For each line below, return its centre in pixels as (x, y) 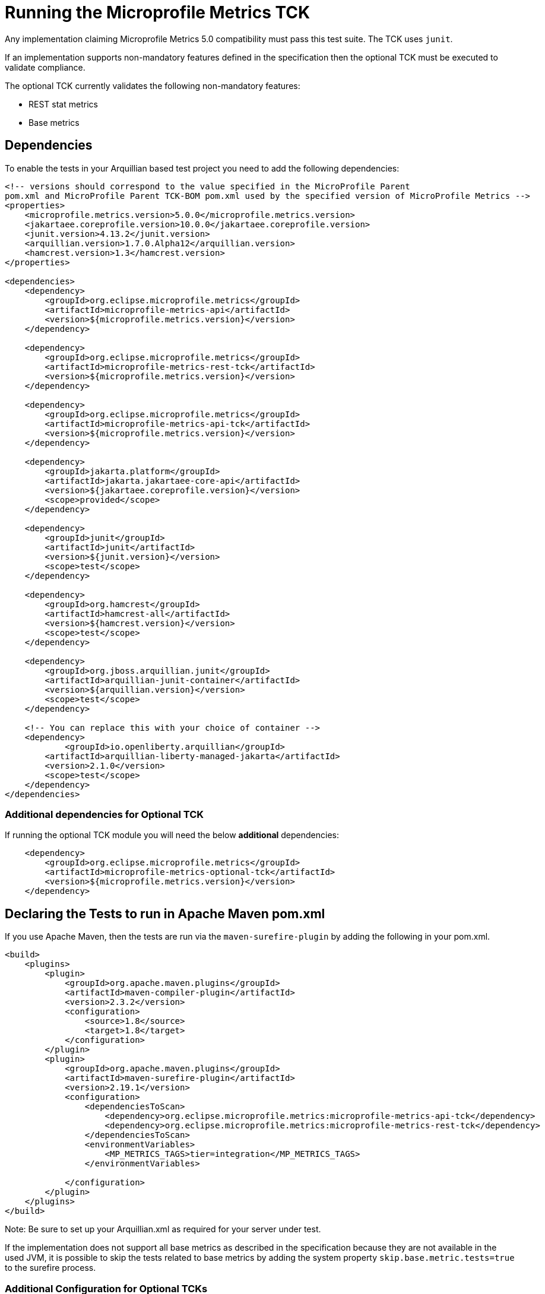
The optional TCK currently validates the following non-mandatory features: (153, 85)
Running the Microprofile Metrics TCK (158, 12)
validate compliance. (45, 67)
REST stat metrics (63, 104)
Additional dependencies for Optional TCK (104, 814)
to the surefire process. (50, 1268)
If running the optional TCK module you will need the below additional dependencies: (172, 835)
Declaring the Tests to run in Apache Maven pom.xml (165, 914)
